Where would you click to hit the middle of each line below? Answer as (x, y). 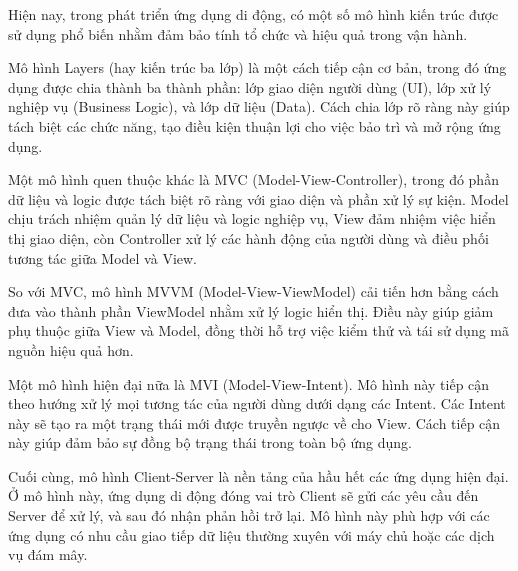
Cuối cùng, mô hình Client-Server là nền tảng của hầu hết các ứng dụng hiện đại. (258, 475)
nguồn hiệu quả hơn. (71, 349)
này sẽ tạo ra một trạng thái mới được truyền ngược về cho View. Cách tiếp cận (254, 422)
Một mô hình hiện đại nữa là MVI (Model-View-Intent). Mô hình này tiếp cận (249, 383)
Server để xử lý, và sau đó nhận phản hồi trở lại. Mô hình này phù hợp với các (249, 515)
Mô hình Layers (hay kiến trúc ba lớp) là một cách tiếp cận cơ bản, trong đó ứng (257, 67)
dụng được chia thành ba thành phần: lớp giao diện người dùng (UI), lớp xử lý (250, 86)
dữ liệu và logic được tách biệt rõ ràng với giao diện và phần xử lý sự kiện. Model (258, 198)
